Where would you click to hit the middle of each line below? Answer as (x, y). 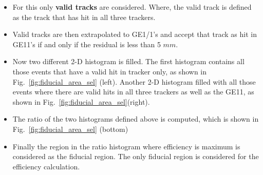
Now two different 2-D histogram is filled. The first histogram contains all (128, 61)
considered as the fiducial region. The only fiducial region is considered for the (136, 156)
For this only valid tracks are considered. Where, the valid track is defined (132, 7)
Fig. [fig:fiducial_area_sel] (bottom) (70, 129)
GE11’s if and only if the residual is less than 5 (87, 44)
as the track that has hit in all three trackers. (84, 17)
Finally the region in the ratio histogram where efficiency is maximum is (126, 146)
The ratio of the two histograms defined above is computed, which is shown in (136, 119)
